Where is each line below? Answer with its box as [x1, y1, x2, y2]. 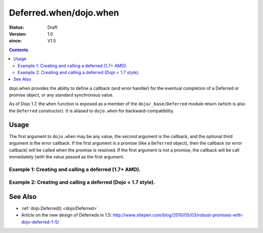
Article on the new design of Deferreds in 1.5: [21, 212, 112, 218]
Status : [9, 24, 24, 30]
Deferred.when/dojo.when [9, 7, 119, 18]
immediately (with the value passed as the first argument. [9, 154, 124, 159]
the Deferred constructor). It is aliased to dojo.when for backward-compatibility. [9, 108, 175, 114]
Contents [9, 47, 29, 53]
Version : [9, 31, 27, 37]
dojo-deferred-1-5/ [21, 219, 59, 225]
